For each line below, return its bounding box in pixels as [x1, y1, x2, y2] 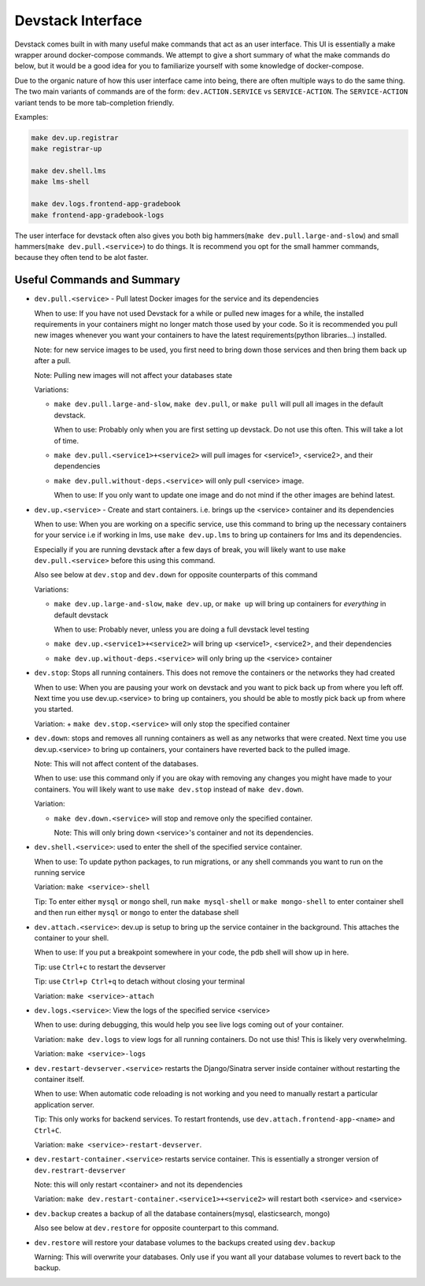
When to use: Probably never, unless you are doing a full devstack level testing [54, 624, 310, 634]
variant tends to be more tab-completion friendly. [14, 98, 175, 107]
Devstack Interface [14, 12, 142, 29]
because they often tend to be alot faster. [14, 253, 149, 262]
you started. [34, 705, 74, 714]
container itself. [34, 1074, 85, 1084]
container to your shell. [34, 933, 109, 943]
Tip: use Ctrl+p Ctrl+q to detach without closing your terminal [34, 977, 246, 986]
